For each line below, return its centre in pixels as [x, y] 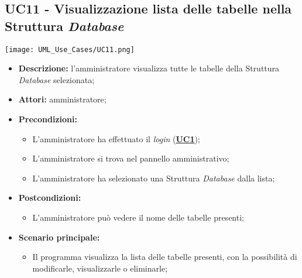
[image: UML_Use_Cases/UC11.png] [70, 49]
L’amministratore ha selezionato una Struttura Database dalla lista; [154, 178]
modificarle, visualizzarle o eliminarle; [100, 268]
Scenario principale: [59, 237]
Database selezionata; [56, 79]
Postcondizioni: [50, 198]
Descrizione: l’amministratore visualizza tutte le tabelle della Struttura [149, 68]
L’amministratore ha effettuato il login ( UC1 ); [116, 138]
